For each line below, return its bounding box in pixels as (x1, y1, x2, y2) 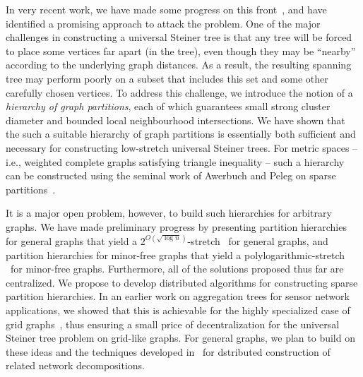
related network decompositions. (6, 358, 145, 373)
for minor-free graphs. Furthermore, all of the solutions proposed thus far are (10, 261, 344, 276)
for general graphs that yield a (6, 233, 138, 248)
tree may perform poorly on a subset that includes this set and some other (6, 71, 328, 85)
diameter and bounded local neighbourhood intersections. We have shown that (6, 112, 345, 127)
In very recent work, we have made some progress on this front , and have (6, 2, 327, 16)
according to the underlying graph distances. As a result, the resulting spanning (6, 57, 352, 72)
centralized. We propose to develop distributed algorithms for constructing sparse (6, 275, 358, 289)
